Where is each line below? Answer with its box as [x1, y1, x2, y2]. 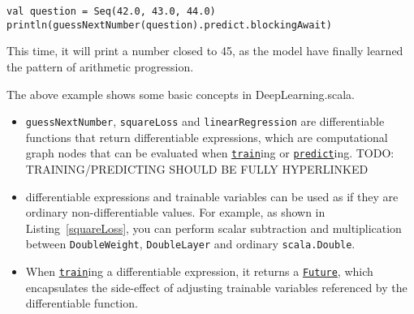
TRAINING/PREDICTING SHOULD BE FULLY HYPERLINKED [25, 161, 369, 177]
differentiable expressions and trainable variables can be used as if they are [25, 187, 399, 204]
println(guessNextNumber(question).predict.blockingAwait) [6, 19, 332, 31]
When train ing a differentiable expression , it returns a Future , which [25, 263, 373, 280]
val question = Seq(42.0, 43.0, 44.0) [6, 6, 216, 17]
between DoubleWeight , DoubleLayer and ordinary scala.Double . [25, 235, 356, 252]
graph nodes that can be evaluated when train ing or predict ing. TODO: [25, 144, 395, 161]
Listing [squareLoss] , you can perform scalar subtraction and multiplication [25, 219, 402, 236]
